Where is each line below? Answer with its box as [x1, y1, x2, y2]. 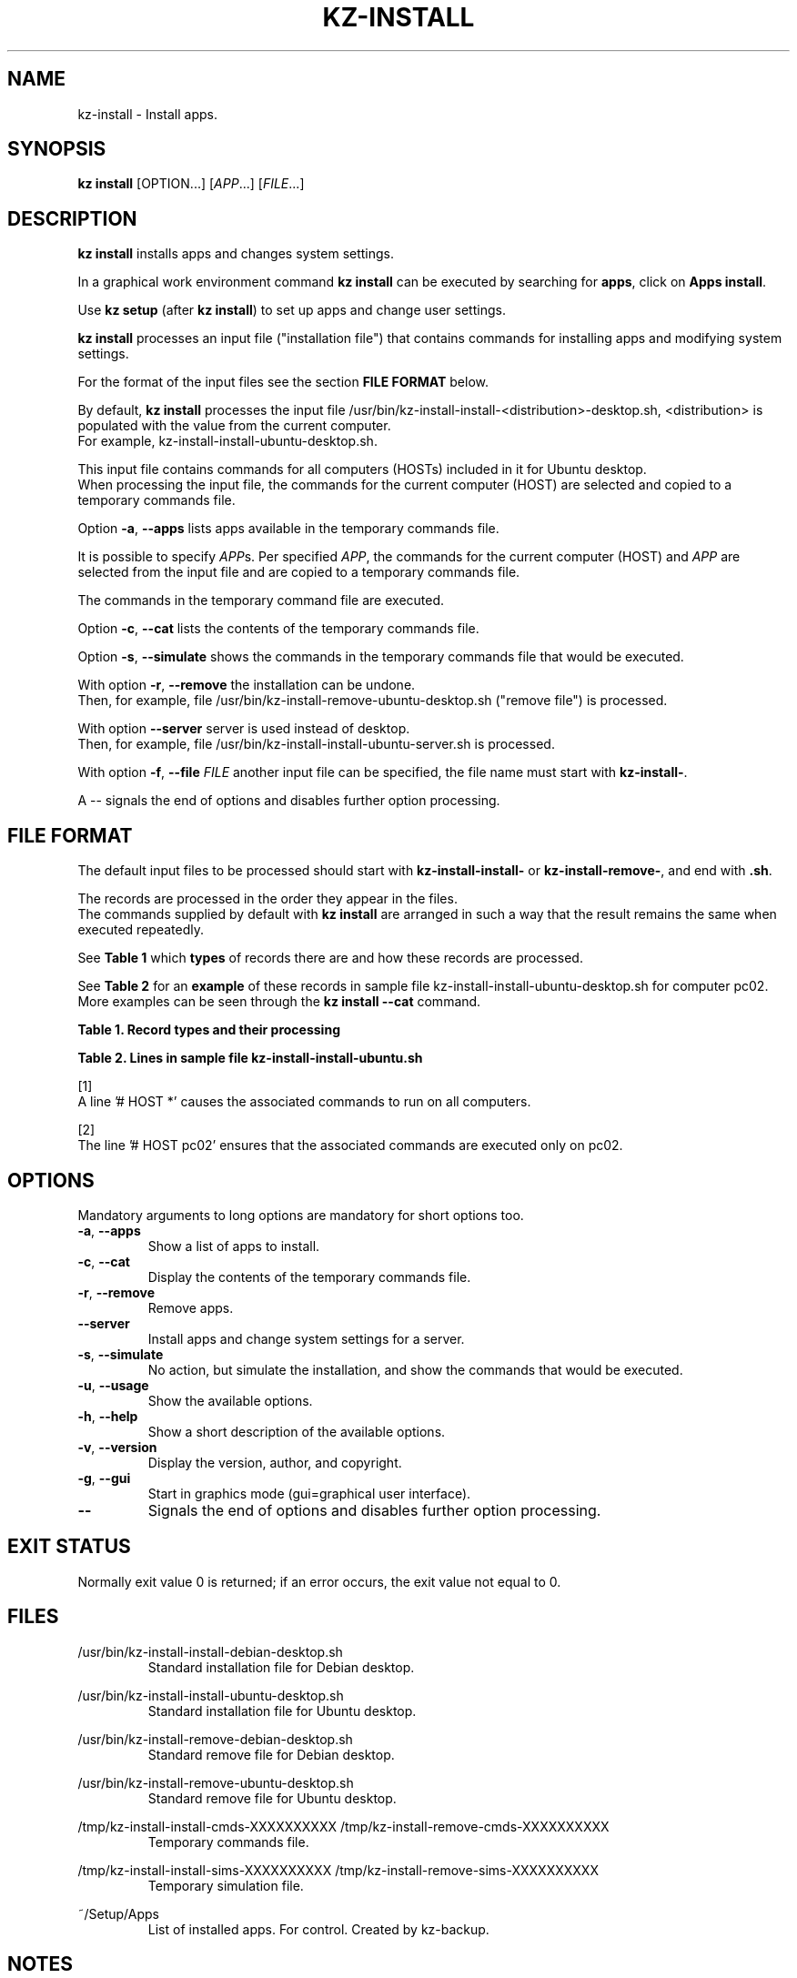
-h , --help [77, 1408, 138, 1424]
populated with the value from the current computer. [77, 418, 391, 434]
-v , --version [77, 1438, 157, 1455]
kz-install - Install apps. [77, 106, 217, 122]
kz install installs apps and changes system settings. [77, 246, 395, 262]
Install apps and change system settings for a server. [147, 1330, 465, 1347]
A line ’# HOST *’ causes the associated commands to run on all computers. [77, 1094, 531, 1110]
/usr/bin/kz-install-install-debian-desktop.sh [77, 1643, 343, 1660]
